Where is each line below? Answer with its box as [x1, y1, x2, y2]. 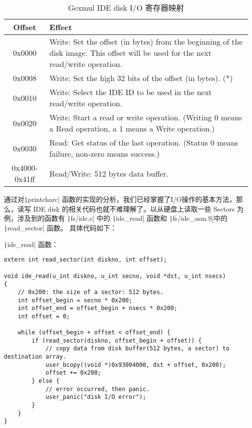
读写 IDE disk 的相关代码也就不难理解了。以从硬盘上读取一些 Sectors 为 [17, 203, 244, 214]
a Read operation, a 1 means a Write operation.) [49, 123, 215, 134]
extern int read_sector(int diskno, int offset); [4, 256, 167, 263]
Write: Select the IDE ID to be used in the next [49, 86, 212, 98]
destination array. [4, 353, 66, 361]
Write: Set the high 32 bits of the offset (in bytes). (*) [49, 72, 233, 83]
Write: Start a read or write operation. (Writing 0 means [49, 112, 242, 123]
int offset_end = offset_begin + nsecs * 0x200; [17, 305, 177, 312]
